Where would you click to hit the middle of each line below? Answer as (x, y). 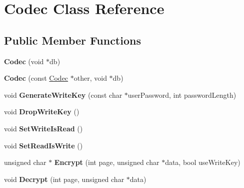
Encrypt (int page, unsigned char (107, 162)
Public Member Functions (72, 40)
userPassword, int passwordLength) (182, 95)
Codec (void (24, 61)
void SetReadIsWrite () (43, 145)
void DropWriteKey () (42, 112)
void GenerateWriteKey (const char (63, 95)
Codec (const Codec (36, 78)
